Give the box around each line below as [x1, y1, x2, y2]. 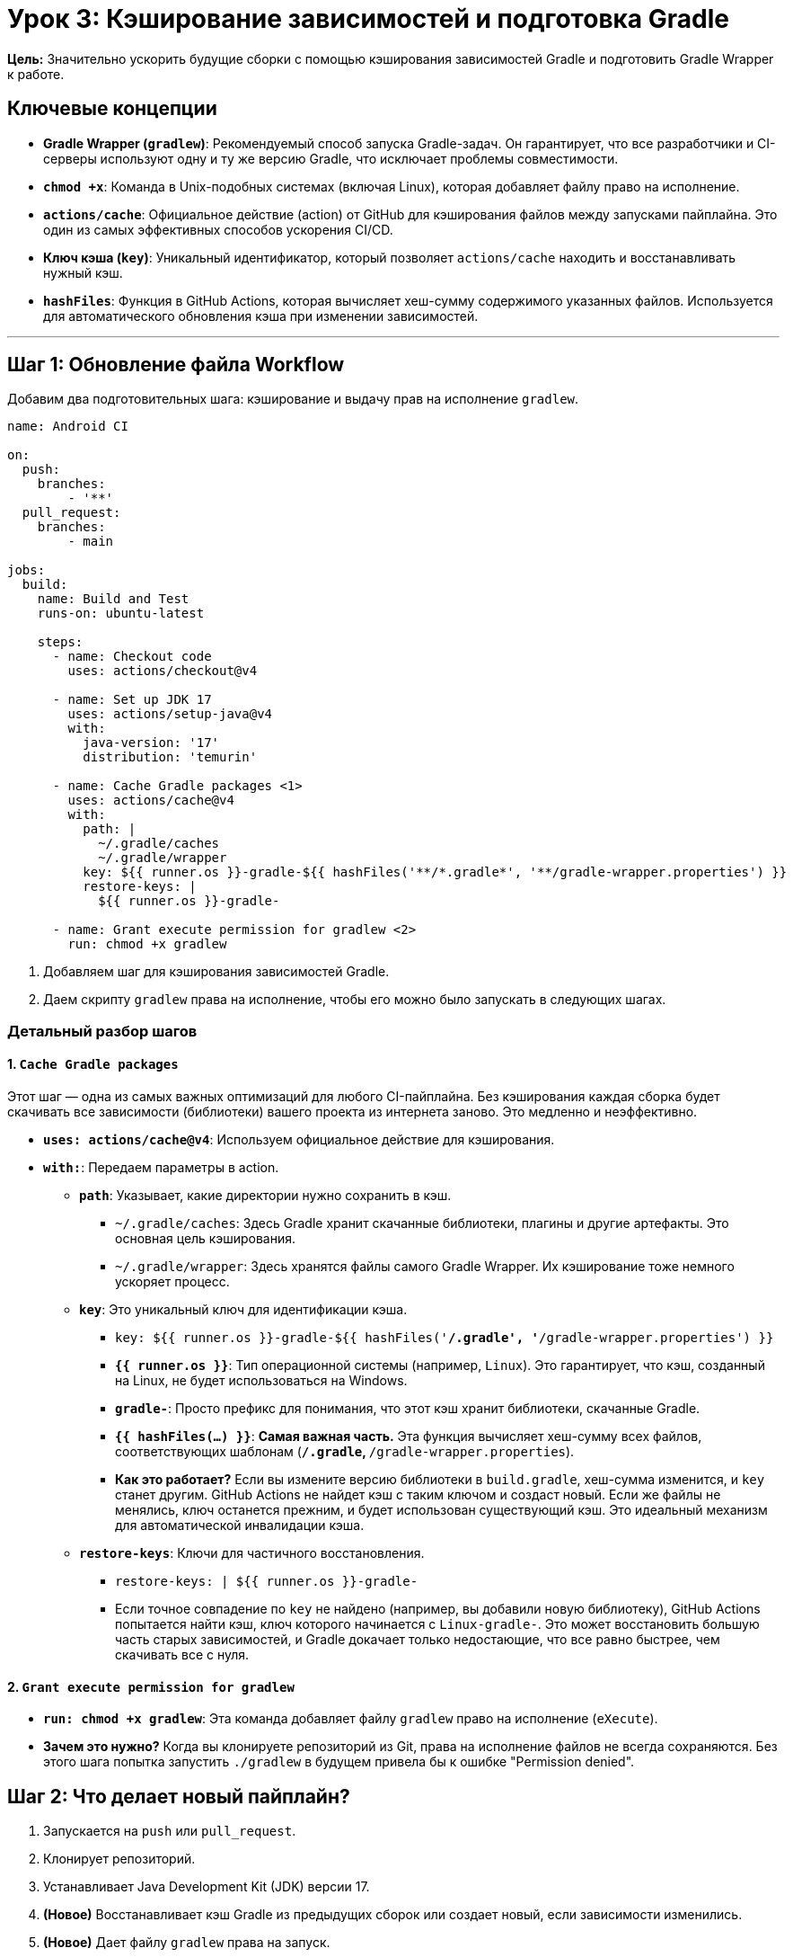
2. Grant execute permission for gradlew [7, 1678, 295, 1695]
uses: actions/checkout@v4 [67, 663, 258, 679]
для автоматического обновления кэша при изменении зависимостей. [43, 307, 479, 324]
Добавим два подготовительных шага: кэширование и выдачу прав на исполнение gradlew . [7, 391, 579, 407]
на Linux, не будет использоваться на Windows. [115, 1373, 408, 1389]
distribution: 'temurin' [83, 750, 258, 765]
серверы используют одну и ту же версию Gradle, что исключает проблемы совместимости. [43, 150, 619, 166]
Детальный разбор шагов [7, 1021, 198, 1040]
